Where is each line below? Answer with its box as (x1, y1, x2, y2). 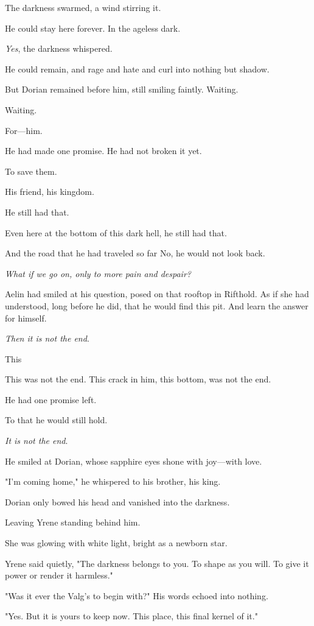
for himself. (5, 311, 47, 324)
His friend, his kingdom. (5, 185, 94, 198)
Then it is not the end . (5, 332, 89, 345)
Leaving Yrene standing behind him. (5, 516, 141, 529)
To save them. (5, 164, 57, 177)
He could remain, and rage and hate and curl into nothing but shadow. (5, 62, 270, 75)
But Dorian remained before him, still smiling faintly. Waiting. (5, 83, 239, 96)
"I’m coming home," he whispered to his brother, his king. (5, 475, 221, 488)
